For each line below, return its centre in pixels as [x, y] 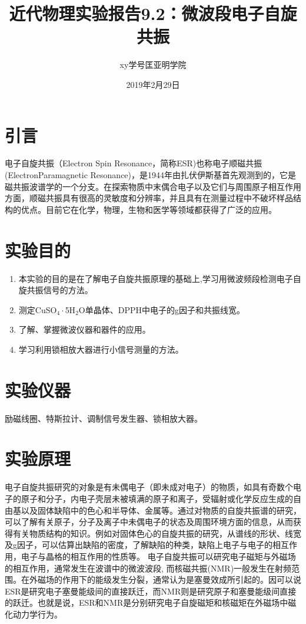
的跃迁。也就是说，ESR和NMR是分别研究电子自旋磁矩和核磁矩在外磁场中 [147, 602]
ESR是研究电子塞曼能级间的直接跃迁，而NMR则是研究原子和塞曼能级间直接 [151, 591]
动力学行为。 [37, 614]
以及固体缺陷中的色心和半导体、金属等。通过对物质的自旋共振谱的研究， [161, 510]
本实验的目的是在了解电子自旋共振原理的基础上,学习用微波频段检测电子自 [160, 278]
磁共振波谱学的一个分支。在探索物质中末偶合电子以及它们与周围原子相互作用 [153, 186]
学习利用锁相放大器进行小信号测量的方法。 [101, 349]
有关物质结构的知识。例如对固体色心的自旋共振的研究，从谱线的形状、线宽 [157, 533]
